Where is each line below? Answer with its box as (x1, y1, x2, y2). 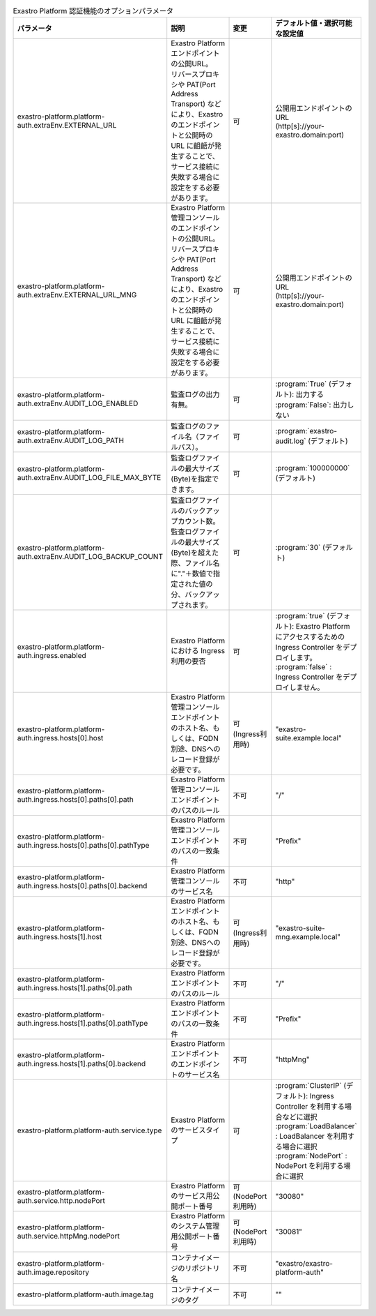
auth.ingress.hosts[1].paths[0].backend (17, 1059, 146, 1069)
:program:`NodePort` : (275, 1151, 347, 1161)
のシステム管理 (171, 1221, 220, 1231)
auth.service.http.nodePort (17, 1196, 106, 1206)
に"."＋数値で (171, 569, 214, 578)
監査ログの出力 (171, 389, 220, 399)
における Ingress (171, 646, 226, 656)
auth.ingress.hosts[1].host (17, 932, 102, 942)
